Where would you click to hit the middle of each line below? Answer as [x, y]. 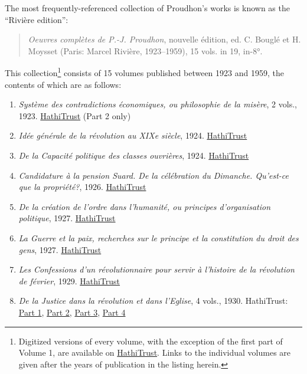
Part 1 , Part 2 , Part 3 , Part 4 [72, 312]
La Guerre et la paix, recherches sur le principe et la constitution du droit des [159, 237]
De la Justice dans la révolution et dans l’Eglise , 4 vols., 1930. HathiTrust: [153, 301]
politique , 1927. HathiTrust [67, 218]
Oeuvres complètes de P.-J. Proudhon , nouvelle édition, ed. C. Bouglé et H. [164, 39]
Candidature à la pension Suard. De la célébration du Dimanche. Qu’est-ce [153, 175]
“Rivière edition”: [37, 19]
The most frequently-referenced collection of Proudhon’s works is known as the [147, 8]
